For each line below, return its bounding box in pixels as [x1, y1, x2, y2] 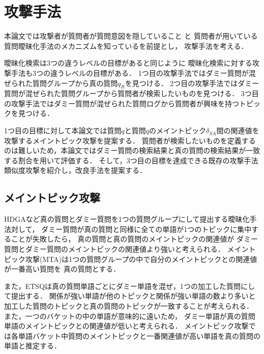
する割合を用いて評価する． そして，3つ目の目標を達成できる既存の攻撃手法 [4, 155, 258, 165]
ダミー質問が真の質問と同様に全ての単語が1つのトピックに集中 [41, 223, 252, 234]
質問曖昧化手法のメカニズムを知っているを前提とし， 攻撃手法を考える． [4, 40, 248, 51]
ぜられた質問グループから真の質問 [4, 77, 118, 88]
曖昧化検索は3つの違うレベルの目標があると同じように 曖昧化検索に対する [4, 57, 252, 68]
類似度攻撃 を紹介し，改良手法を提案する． [4, 165, 146, 175]
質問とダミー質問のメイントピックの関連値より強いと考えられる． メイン [4, 244, 249, 254]
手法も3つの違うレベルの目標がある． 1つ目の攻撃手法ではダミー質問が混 [11, 67, 256, 78]
